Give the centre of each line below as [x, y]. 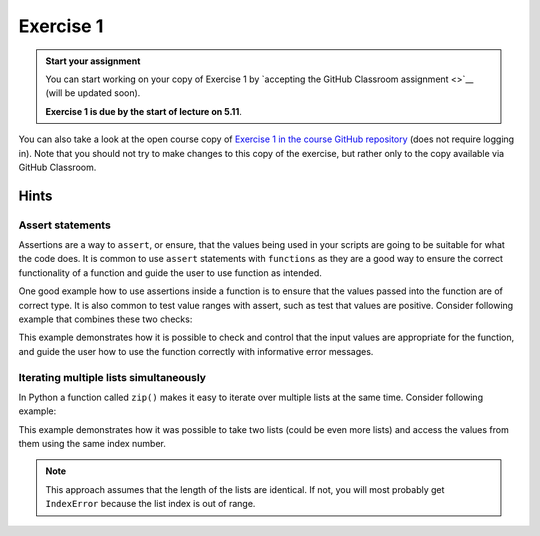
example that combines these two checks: [105, 319]
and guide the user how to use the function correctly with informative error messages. [196, 351]
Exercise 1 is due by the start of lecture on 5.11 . [143, 111]
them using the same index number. [92, 444]
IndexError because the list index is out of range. [150, 504]
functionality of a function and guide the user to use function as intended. [170, 272]
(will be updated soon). [93, 93]
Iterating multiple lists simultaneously [112, 377]
